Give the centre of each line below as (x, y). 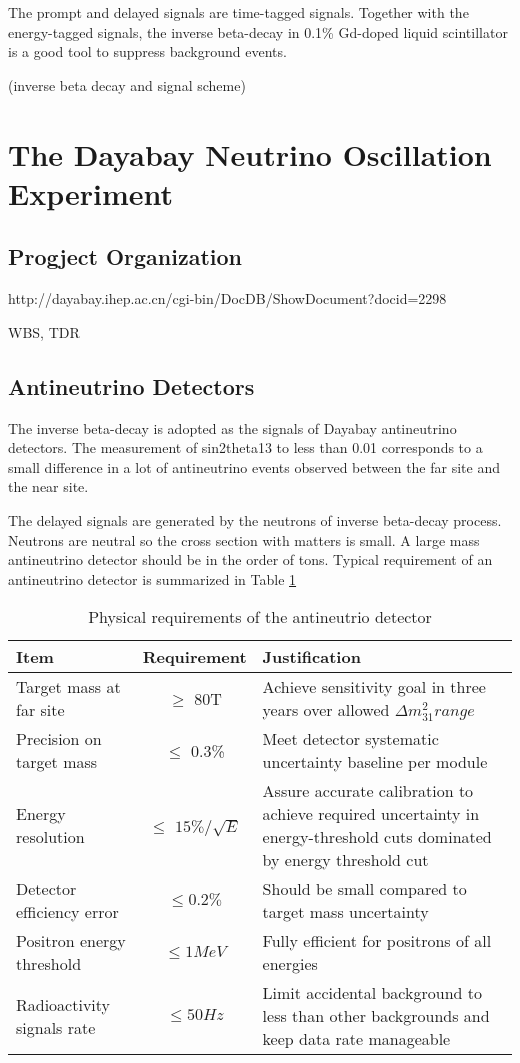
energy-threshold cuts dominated (377, 837)
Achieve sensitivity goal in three (374, 687)
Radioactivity (63, 1004)
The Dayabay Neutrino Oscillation (250, 153)
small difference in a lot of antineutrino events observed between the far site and (254, 466)
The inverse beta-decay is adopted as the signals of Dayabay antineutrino (232, 427)
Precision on (59, 739)
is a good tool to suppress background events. (147, 51)
